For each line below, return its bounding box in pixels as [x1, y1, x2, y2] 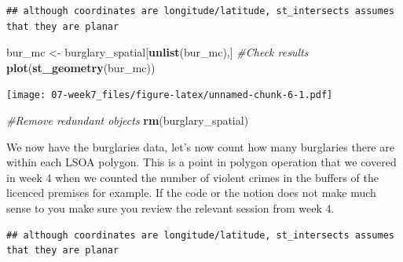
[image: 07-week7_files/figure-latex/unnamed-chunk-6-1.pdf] [6, 89, 333, 101]
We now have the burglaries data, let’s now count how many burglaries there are [6, 138, 394, 155]
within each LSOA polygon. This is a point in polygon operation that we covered [6, 154, 397, 170]
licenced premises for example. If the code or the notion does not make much [6, 184, 376, 201]
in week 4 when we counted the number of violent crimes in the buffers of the [6, 169, 379, 185]
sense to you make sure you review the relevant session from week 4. [6, 200, 335, 216]
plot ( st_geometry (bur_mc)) [6, 59, 156, 75]
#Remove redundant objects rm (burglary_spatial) [6, 112, 249, 129]
